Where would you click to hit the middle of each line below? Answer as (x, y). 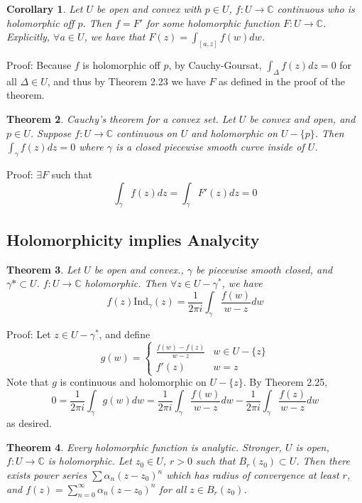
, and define (125, 334)
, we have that (115, 37)
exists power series (47, 475)
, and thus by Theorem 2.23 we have (126, 81)
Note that (28, 382)
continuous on (147, 132)
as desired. (29, 423)
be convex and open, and (302, 119)
